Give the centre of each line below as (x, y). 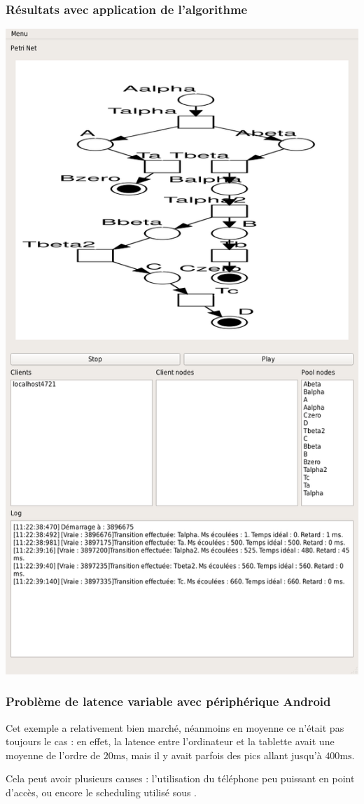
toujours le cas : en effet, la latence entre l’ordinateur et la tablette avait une (170, 741)
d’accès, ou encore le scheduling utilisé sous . (101, 792)
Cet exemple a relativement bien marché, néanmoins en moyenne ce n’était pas (175, 727)
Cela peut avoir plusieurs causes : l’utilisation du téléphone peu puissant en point (180, 778)
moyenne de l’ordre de (53, 755)
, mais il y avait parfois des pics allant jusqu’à (223, 755)
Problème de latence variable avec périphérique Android (168, 701)
